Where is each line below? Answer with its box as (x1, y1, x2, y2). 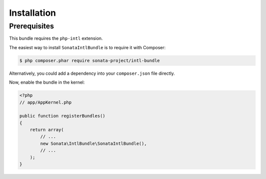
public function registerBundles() (19, 113, 105, 119)
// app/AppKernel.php (19, 99, 72, 105)
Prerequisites (9, 22, 54, 30)
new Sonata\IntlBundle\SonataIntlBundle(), (40, 141, 147, 146)
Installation (9, 7, 56, 18)
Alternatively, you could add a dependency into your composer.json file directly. (9, 70, 175, 76)
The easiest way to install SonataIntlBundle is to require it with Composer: (9, 44, 166, 50)
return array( (30, 127, 64, 133)
